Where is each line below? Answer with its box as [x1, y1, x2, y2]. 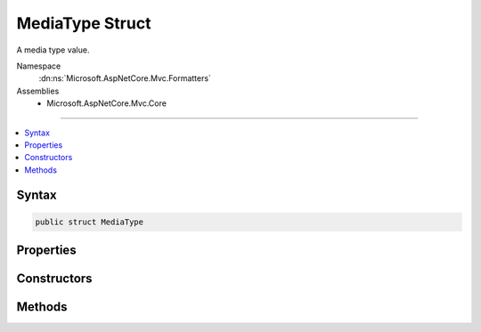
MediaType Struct [16, 13, 151, 33]
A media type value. [16, 45, 90, 55]
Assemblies [16, 85, 60, 96]
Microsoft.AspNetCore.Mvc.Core [46, 98, 167, 109]
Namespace [16, 61, 61, 71]
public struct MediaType [35, 216, 144, 227]
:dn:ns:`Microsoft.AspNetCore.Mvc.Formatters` [38, 73, 211, 84]
